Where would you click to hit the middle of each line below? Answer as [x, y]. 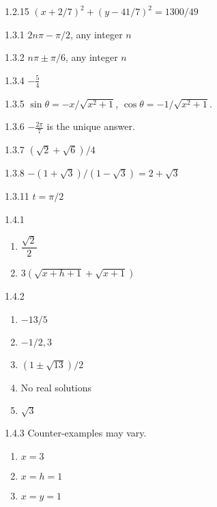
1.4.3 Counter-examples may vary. [76, 433]
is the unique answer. [91, 126]
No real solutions [56, 387]
